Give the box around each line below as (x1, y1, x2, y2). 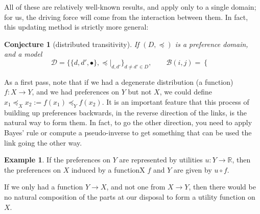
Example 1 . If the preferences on (4, 154, 111, 165)
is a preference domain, (175, 38, 248, 49)
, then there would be (188, 181, 256, 192)
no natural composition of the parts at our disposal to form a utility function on (4, 191, 255, 202)
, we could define (159, 86, 212, 97)
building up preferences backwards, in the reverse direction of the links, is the (4, 107, 247, 117)
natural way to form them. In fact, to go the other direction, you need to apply (4, 117, 252, 128)
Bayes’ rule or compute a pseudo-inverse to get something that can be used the (4, 127, 252, 137)
